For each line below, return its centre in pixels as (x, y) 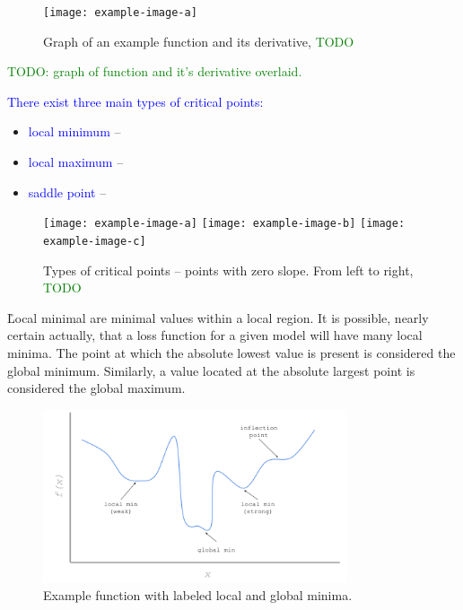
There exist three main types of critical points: (135, 101)
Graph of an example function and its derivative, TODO (199, 41)
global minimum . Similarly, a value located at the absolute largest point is (211, 370)
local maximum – (76, 162)
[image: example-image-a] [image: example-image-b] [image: (224, 224)
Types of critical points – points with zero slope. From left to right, (228, 270)
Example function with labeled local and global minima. (198, 595)
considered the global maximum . (96, 388)
